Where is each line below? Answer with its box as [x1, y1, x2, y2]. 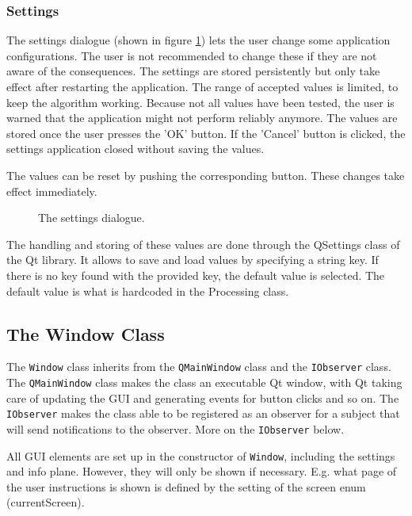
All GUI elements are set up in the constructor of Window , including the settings [6, 447, 395, 464]
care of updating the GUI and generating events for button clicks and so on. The [6, 389, 399, 406]
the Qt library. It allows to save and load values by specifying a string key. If [6, 251, 379, 268]
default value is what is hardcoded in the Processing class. [6, 282, 289, 299]
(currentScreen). [6, 494, 85, 510]
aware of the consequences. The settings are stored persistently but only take [6, 63, 380, 79]
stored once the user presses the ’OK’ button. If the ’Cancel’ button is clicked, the [6, 124, 406, 141]
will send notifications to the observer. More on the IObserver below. [6, 420, 345, 437]
